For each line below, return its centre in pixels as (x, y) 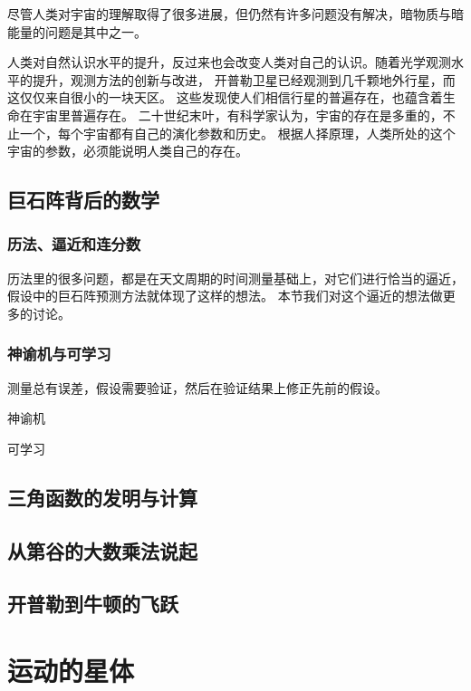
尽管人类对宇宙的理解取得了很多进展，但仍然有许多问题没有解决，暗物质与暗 (235, 14)
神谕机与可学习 (59, 354)
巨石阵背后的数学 (83, 200)
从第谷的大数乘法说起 (102, 550)
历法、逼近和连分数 (74, 244)
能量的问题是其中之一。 (77, 31)
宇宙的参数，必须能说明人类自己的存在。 (128, 151)
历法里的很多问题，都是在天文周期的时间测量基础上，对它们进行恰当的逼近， (235, 278)
